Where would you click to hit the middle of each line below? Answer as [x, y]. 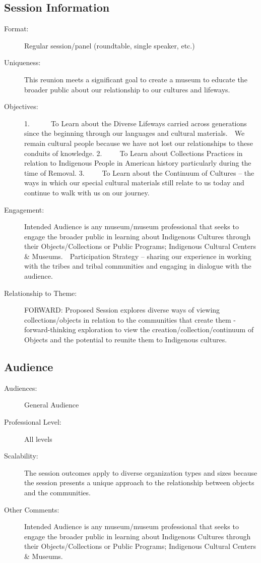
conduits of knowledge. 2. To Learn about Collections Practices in [134, 153]
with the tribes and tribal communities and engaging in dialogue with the [138, 266]
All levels [38, 439]
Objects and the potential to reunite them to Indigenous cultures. [126, 340]
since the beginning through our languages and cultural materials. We [135, 133]
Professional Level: [33, 422]
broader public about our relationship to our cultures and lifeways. [127, 89]
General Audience [52, 405]
